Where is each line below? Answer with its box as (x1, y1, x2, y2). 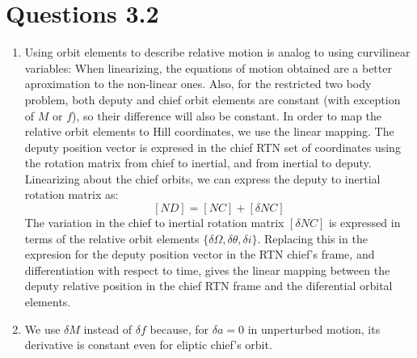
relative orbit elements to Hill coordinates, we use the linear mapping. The (24, 123, 394, 140)
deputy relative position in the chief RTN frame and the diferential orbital (24, 277, 393, 294)
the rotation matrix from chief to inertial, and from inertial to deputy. (24, 154, 372, 171)
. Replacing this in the (257, 230, 368, 246)
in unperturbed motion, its (247, 320, 381, 337)
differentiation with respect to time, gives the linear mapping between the (24, 261, 390, 278)
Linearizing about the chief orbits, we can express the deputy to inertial (24, 170, 381, 187)
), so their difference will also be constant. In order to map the (72, 107, 382, 124)
